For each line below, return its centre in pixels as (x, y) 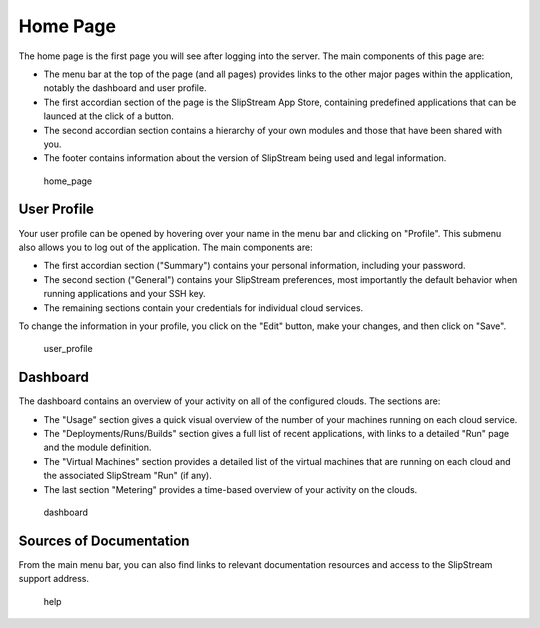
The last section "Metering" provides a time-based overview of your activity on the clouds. (230, 489)
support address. (54, 579)
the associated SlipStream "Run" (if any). (127, 476)
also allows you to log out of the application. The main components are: (166, 247)
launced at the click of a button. (109, 116)
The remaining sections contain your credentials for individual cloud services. (203, 307)
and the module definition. (97, 447)
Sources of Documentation (104, 540)
